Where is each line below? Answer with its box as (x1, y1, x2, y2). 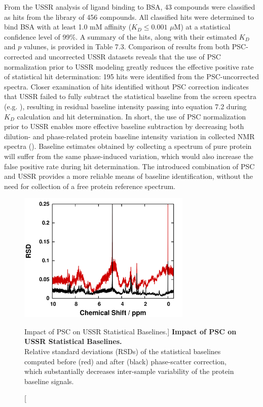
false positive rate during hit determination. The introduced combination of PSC (4, 161, 255, 171)
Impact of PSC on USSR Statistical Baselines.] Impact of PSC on (24, 326, 237, 336)
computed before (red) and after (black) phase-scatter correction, (24, 356, 227, 366)
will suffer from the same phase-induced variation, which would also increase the (4, 150, 253, 161)
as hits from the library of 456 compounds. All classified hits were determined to (4, 11, 254, 22)
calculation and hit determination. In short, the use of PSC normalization (17, 111, 246, 121)
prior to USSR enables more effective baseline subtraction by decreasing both (4, 121, 244, 132)
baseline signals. (24, 375, 74, 386)
